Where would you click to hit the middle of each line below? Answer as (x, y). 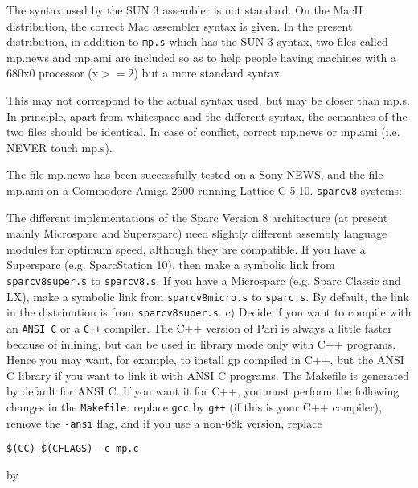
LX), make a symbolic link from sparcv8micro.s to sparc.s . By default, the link (208, 296)
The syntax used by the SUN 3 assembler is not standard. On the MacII (185, 10)
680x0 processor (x (53, 73)
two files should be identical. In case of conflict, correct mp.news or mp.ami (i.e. (203, 132)
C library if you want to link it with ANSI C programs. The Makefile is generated (208, 375)
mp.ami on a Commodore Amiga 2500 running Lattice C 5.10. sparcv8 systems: (204, 190)
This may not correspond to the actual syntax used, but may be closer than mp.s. (208, 100)
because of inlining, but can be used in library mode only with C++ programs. (201, 343)
